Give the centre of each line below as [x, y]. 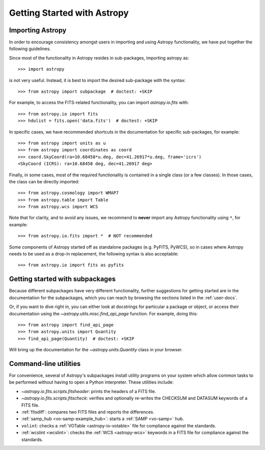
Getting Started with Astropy [69, 13]
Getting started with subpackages [62, 279]
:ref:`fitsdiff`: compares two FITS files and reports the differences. [88, 412]
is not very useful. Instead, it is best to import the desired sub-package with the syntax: [97, 80]
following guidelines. [30, 49]
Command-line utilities [45, 364]
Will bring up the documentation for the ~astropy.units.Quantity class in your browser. [96, 350]
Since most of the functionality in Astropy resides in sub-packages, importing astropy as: [99, 58]
